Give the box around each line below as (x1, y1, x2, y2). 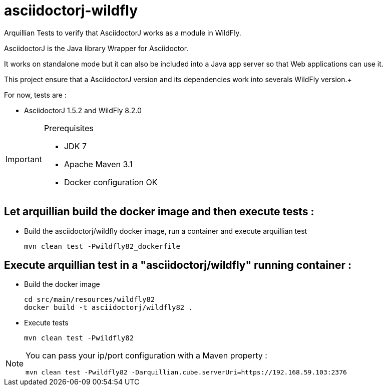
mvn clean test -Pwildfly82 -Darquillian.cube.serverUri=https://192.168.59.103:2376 (26, 368, 347, 376)
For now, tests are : (4, 90, 67, 99)
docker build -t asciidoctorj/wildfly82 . (24, 303, 193, 312)
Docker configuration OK (64, 177, 158, 187)
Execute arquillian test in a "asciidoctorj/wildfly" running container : (4, 259, 351, 272)
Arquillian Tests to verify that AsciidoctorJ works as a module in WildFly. (4, 28, 241, 37)
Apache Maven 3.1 (64, 159, 133, 169)
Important (6, 154, 42, 164)
